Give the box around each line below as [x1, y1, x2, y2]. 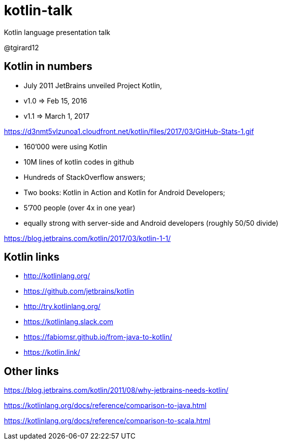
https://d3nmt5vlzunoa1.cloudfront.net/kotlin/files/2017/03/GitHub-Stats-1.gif [4, 127, 254, 136]
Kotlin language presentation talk [4, 28, 111, 36]
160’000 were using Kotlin [24, 142, 107, 151]
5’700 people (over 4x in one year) [24, 203, 135, 212]
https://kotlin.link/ [24, 348, 80, 357]
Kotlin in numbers [4, 60, 93, 73]
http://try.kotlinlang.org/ [24, 302, 101, 311]
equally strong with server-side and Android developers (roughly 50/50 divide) [24, 218, 279, 227]
